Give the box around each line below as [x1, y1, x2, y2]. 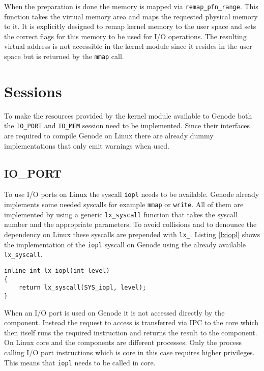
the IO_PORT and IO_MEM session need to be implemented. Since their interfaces [4, 120, 250, 131]
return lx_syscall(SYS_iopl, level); [18, 284, 146, 292]
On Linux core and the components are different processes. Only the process [4, 337, 242, 348]
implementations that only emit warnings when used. [4, 140, 169, 151]
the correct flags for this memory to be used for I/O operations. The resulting [4, 31, 247, 41]
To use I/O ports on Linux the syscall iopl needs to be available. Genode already [4, 189, 259, 199]
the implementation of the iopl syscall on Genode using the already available [4, 239, 246, 249]
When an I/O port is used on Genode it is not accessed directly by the [4, 307, 225, 318]
